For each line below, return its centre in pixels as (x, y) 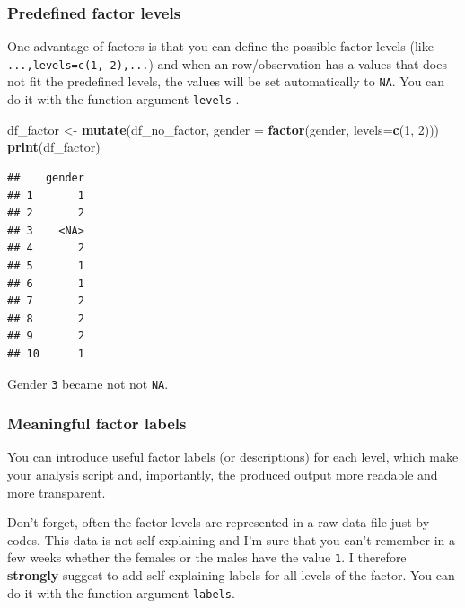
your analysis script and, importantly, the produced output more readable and (223, 474)
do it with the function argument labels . (121, 592)
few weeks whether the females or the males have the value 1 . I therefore (207, 557)
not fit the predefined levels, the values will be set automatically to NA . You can (226, 81)
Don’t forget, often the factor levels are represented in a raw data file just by (219, 522)
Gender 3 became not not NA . (88, 383)
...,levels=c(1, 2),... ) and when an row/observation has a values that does (227, 63)
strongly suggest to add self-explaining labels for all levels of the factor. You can (231, 575)
